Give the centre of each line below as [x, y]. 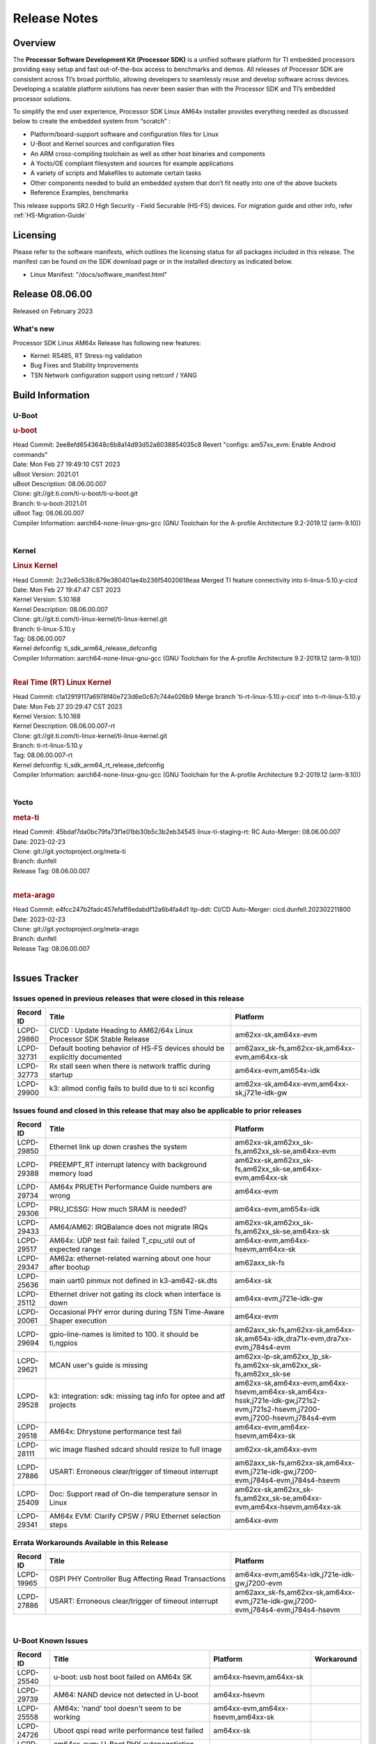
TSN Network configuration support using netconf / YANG [114, 375]
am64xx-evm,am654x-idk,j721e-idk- [295, 1574]
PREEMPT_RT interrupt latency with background [128, 1165]
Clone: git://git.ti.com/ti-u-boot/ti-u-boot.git [76, 494]
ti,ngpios [63, 1343]
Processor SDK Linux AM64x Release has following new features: [107, 343]
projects [63, 1405]
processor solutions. [42, 98]
